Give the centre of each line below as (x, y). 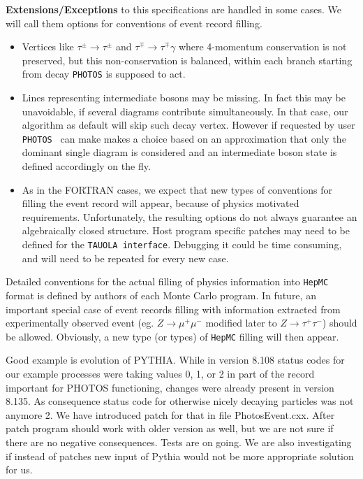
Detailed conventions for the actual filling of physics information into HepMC (167, 281)
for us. (19, 470)
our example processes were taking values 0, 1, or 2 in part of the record (160, 373)
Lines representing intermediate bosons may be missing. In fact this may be (184, 98)
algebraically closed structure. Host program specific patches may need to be (186, 230)
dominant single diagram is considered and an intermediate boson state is (179, 152)
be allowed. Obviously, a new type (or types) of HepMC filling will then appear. (172, 336)
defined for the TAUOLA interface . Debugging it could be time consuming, (182, 244)
